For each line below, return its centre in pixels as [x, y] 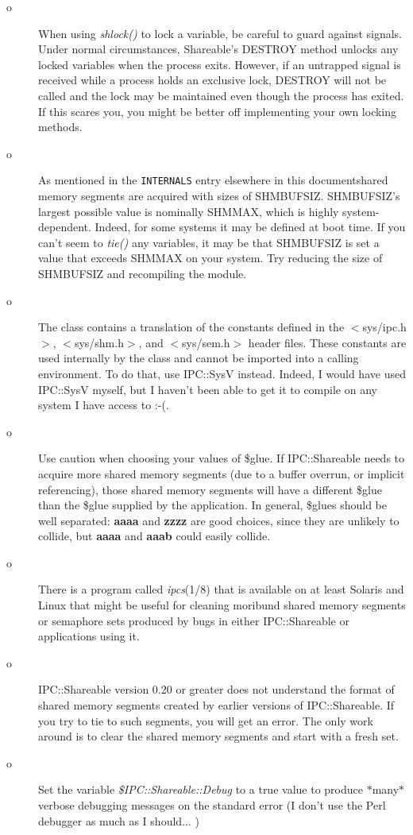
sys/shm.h [99, 342]
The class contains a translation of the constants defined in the [191, 327]
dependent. [65, 227]
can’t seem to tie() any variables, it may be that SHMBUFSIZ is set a [209, 242]
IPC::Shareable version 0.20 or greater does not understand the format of [216, 689]
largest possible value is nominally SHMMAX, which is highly [189, 211]
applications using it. [89, 636]
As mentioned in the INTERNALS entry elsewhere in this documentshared [213, 180]
